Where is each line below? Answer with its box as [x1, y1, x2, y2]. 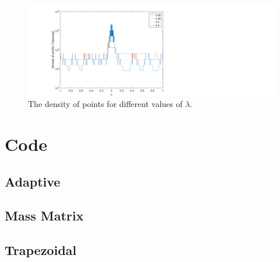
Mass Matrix [5, 206, 84, 225]
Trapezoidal [5, 241, 76, 259]
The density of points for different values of [28, 98, 183, 110]
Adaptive [5, 172, 61, 190]
